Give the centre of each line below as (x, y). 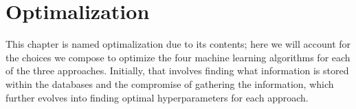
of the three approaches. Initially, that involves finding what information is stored (177, 71)
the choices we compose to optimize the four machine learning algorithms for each (178, 57)
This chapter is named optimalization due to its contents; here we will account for (178, 44)
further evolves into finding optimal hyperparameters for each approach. (157, 97)
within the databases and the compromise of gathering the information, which (170, 83)
